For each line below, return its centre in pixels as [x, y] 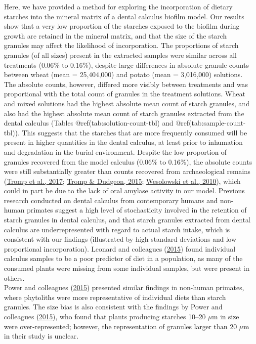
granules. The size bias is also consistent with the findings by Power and [113, 307]
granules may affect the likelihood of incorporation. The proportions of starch [121, 45]
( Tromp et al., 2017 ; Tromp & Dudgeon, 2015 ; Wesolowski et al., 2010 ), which [122, 181]
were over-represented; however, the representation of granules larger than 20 [121, 326]
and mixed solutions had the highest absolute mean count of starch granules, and [127, 103]
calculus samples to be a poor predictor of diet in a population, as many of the [123, 258]
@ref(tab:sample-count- [211, 123]
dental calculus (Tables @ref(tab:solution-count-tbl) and [89, 123]
